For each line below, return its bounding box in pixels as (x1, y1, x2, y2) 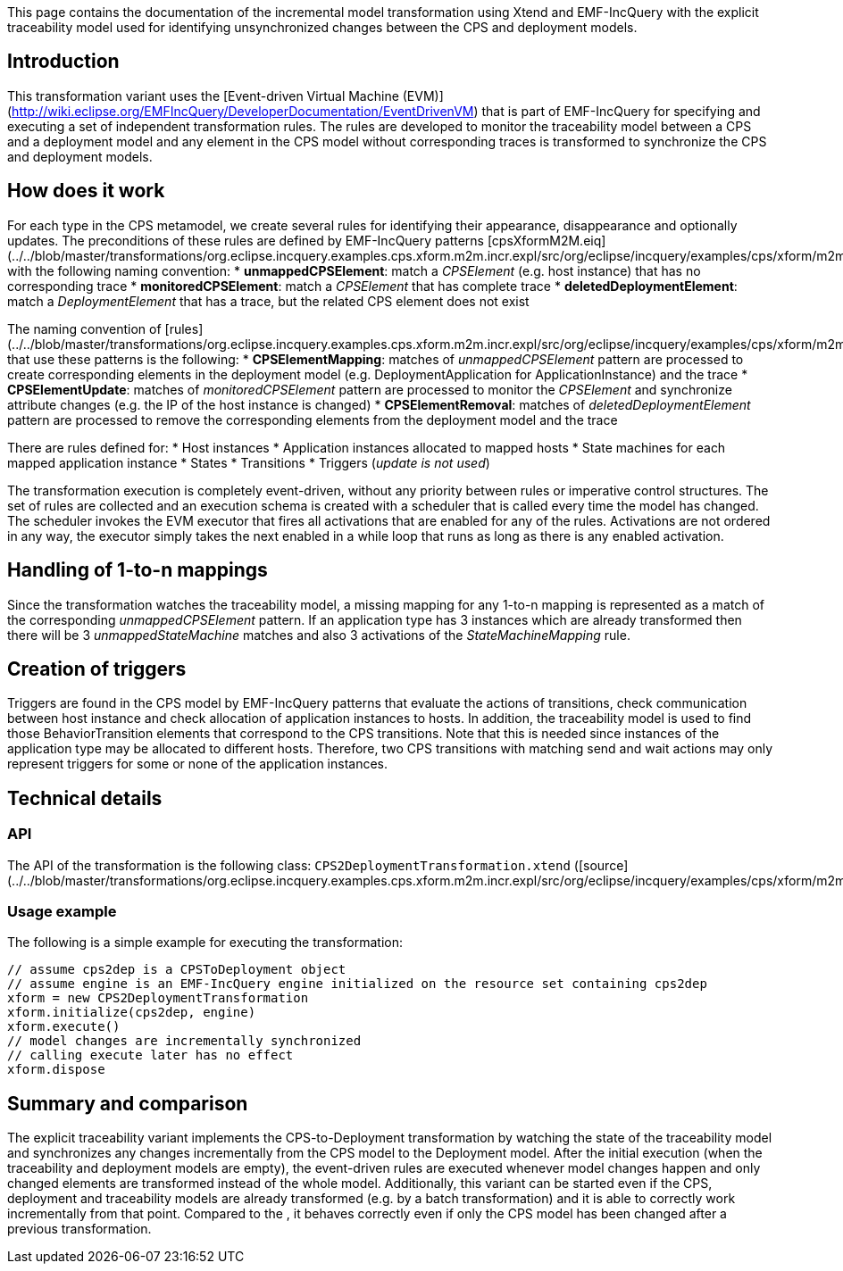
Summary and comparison (7, 1092, 248, 1115)
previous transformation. (7, 1221, 152, 1237)
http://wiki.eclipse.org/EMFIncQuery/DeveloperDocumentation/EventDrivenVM (12, 103, 474, 119)
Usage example (7, 901, 117, 920)
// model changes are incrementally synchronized (7, 1034, 362, 1049)
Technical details (7, 786, 163, 810)
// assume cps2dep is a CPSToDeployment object (7, 962, 346, 977)
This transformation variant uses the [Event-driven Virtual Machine (7, 87, 399, 104)
